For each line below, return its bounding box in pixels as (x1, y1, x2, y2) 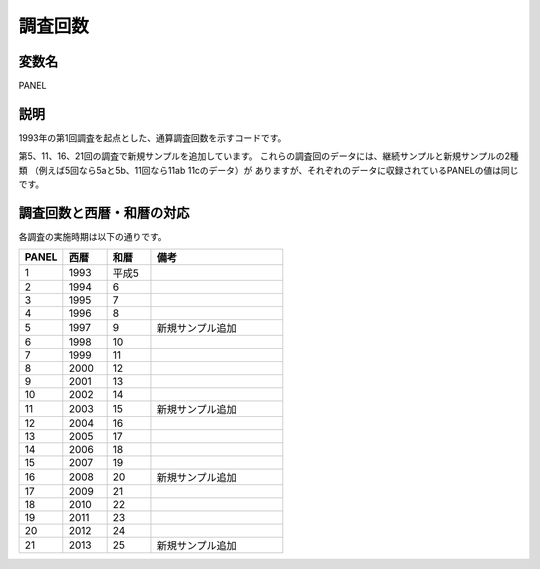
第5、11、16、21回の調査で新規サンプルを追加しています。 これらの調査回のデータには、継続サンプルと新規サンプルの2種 (18, 150, 519, 162)
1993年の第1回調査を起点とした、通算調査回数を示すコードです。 (18, 131, 287, 144)
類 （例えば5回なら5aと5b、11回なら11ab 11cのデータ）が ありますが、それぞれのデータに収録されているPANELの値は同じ (18, 164, 519, 176)
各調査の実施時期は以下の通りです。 (18, 231, 167, 243)
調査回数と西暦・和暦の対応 (18, 204, 190, 221)
